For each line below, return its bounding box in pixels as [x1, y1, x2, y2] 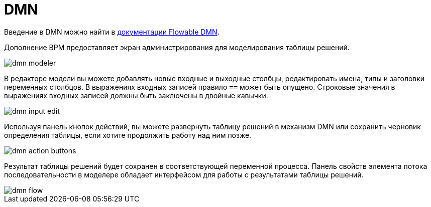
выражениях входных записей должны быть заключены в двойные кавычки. [4, 91, 268, 100]
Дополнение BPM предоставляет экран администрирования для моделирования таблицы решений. [4, 43, 350, 52]
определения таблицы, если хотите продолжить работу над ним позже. [4, 130, 252, 139]
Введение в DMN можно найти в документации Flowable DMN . [4, 27, 220, 36]
